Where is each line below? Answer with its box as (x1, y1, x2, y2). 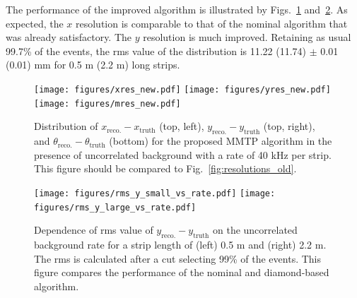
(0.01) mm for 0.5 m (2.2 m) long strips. (6, 57, 180, 72)
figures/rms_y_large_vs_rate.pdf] (34, 202, 197, 213)
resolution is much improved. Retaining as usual (143, 30, 351, 44)
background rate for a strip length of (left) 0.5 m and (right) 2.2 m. (34, 237, 327, 251)
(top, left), (159, 119, 204, 133)
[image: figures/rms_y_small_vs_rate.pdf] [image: (34, 188, 276, 198)
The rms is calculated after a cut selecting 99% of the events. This (34, 251, 321, 266)
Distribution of (34, 119, 98, 133)
